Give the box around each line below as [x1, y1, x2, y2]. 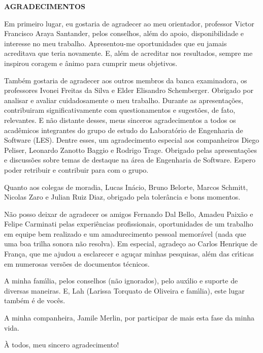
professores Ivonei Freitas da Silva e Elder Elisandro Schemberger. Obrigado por [4, 85, 253, 95]
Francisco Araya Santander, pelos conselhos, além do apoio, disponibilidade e [4, 28, 244, 39]
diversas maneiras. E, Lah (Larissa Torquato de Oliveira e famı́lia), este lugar [4, 285, 245, 296]
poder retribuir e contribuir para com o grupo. [4, 164, 149, 175]
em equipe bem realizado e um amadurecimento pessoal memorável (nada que [4, 228, 246, 239]
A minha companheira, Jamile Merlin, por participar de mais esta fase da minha [4, 312, 254, 323]
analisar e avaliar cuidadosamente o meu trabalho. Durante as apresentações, [4, 94, 243, 105]
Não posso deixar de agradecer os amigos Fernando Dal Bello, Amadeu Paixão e [4, 208, 253, 219]
